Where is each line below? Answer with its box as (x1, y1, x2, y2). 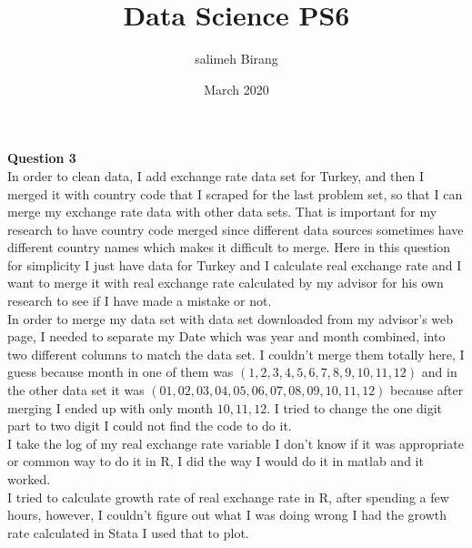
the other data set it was (7, 381, 145, 400)
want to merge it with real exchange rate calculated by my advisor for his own (7, 273, 444, 292)
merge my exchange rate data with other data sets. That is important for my (7, 202, 437, 221)
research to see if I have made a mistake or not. (7, 291, 272, 310)
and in (421, 362, 457, 381)
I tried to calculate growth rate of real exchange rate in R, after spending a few (7, 487, 449, 506)
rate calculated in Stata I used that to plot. (7, 523, 249, 542)
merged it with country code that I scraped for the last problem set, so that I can (7, 184, 463, 203)
